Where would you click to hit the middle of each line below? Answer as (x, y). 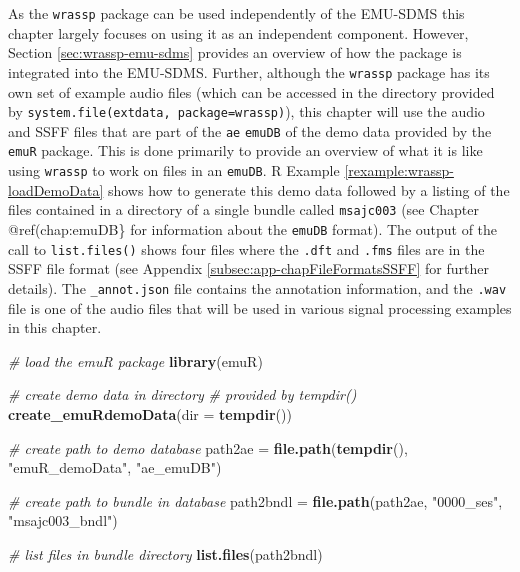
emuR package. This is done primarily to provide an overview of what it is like (245, 150)
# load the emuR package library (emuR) (135, 360)
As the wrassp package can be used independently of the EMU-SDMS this (236, 13)
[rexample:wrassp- (399, 170)
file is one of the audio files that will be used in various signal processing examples (260, 307)
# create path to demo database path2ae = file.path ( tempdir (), (208, 447)
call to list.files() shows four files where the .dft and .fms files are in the (246, 248)
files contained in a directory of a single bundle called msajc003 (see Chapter (244, 209)
